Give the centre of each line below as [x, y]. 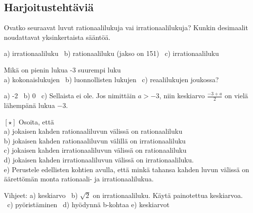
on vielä [236, 96]
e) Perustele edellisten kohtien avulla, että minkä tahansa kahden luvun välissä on [127, 169]
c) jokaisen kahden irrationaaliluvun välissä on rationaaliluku [95, 150]
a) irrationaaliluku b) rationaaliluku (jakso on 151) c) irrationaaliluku [111, 53]
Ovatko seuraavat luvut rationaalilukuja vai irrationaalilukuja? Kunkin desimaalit [126, 27]
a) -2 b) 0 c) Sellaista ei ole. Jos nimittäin [70, 96]
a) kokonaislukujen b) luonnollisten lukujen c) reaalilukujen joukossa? [111, 79]
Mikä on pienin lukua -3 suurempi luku [62, 69]
